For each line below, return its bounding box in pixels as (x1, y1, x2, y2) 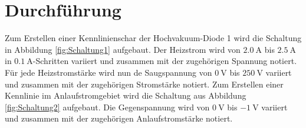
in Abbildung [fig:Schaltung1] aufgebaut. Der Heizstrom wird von (5, 43, 241, 55)
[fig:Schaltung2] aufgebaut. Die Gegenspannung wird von (5, 100, 210, 113)
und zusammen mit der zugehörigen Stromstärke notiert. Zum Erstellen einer (5, 78, 284, 90)
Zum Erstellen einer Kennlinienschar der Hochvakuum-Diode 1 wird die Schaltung (5, 32, 302, 44)
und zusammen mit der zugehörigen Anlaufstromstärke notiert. (5, 112, 233, 124)
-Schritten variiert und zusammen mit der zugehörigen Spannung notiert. (32, 55, 297, 67)
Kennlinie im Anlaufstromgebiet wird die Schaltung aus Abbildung (5, 89, 246, 102)
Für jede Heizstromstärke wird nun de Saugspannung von (5, 66, 212, 78)
